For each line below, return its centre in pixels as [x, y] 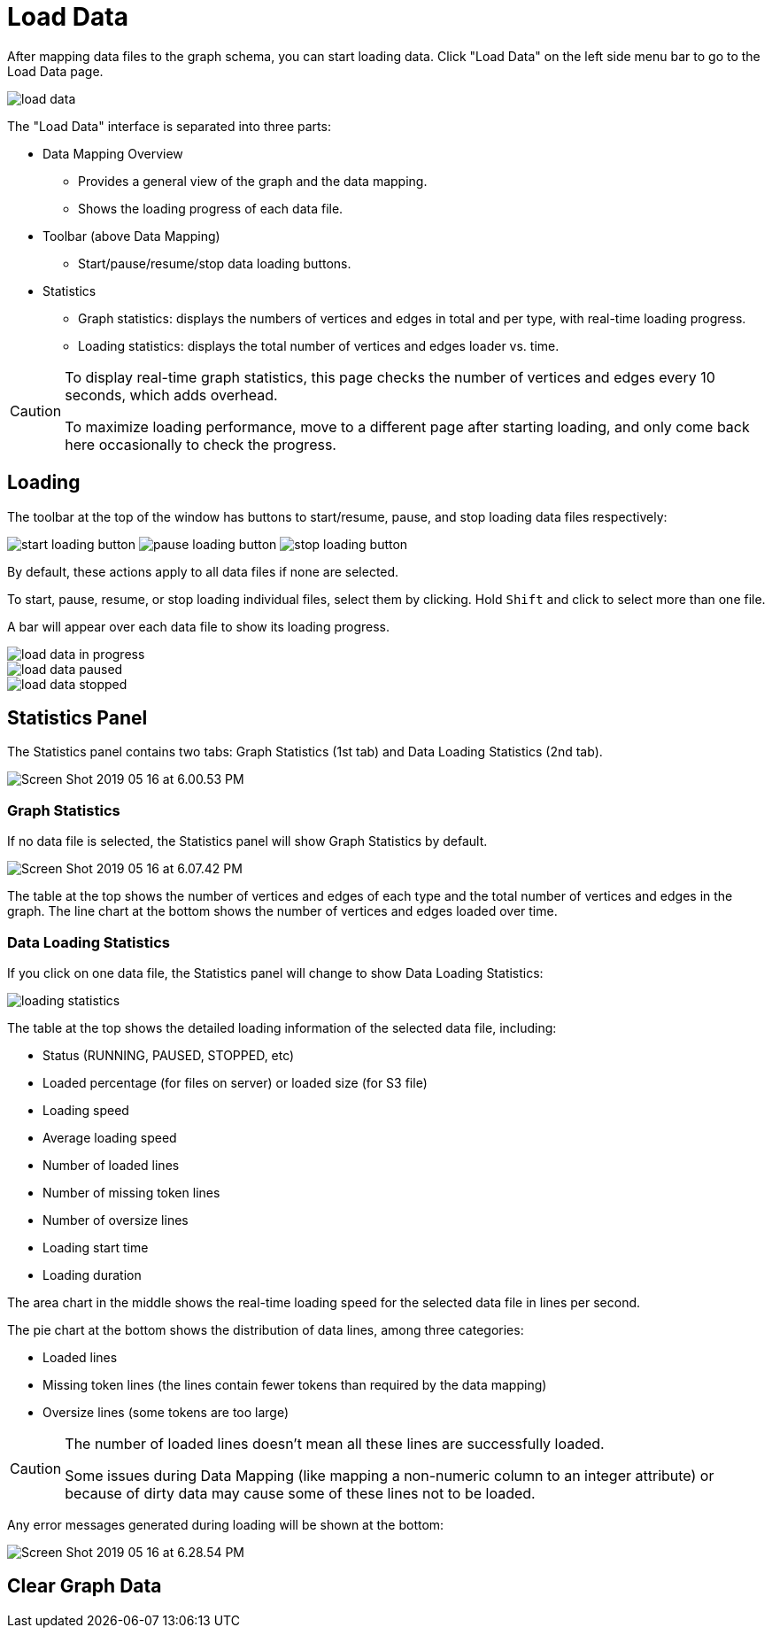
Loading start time [96, 1247]
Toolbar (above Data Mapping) [131, 236]
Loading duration [92, 1275]
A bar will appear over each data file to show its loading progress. [199, 626]
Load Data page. [55, 71]
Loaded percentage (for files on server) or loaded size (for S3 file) [235, 1082]
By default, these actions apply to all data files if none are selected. [203, 571]
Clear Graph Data [85, 1586]
